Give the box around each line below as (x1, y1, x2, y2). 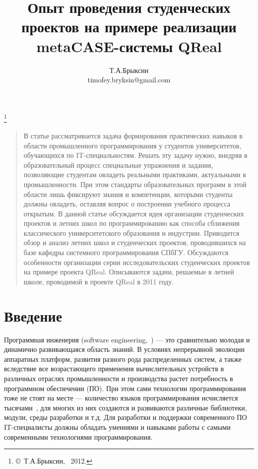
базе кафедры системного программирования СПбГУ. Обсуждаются (23, 247, 229, 258)
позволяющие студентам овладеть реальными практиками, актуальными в (23, 169, 246, 180)
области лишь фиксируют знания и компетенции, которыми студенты (23, 189, 233, 199)
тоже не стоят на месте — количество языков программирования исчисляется (4, 393, 238, 403)
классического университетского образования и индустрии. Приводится (23, 227, 240, 238)
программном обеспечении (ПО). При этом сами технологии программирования (4, 383, 246, 393)
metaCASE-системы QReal (36, 36, 222, 56)
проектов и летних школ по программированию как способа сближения (23, 218, 240, 228)
